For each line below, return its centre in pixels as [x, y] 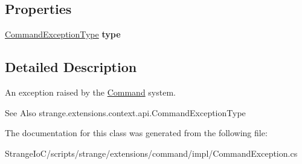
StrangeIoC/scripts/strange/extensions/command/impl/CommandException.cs [151, 153]
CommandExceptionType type [63, 34]
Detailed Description [71, 67]
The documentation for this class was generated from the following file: [136, 133]
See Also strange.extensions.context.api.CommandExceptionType [125, 112]
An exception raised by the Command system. [90, 92]
